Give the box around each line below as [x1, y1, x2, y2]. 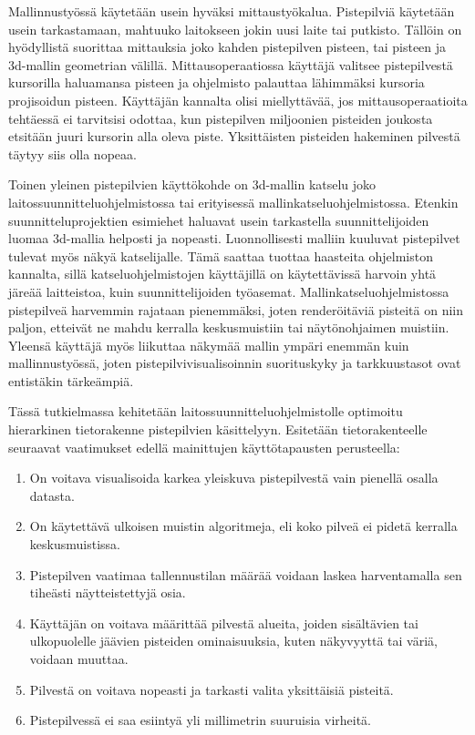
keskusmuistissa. [29, 535, 120, 554]
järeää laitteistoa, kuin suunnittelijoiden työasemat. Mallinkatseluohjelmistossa [8, 281, 449, 301]
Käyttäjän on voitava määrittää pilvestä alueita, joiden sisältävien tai [29, 613, 418, 632]
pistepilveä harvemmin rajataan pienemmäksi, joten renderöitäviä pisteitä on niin [8, 300, 463, 319]
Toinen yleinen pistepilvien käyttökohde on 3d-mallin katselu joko [8, 175, 377, 194]
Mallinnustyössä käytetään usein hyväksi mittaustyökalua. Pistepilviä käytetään [8, 2, 455, 20]
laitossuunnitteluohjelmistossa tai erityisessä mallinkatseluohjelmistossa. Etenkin [8, 192, 459, 211]
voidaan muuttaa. [29, 649, 129, 668]
